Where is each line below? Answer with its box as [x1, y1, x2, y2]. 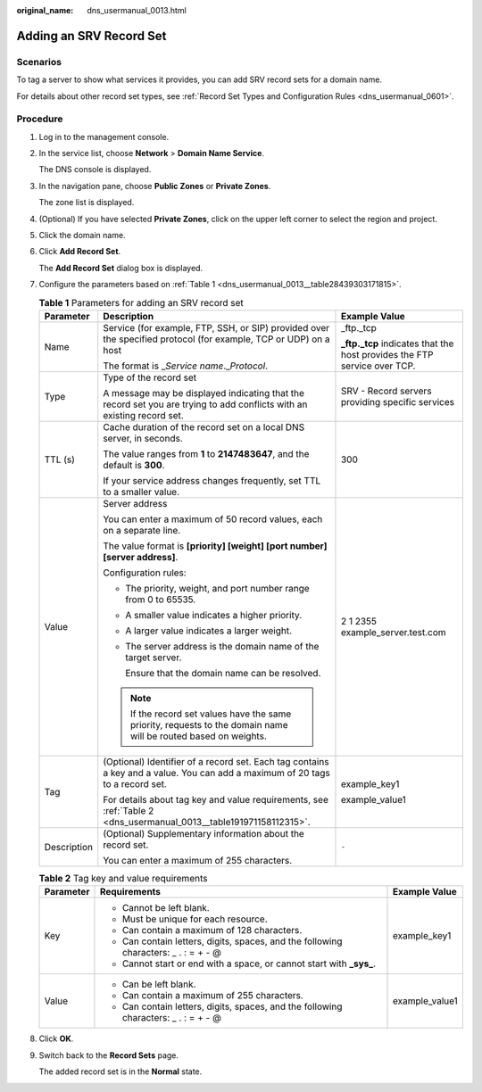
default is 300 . [103, 459, 165, 471]
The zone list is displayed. [38, 197, 135, 208]
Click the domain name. [38, 230, 126, 241]
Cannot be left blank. [121, 902, 210, 914]
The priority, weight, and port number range [125, 582, 310, 594]
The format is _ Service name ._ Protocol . [103, 360, 268, 372]
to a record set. [103, 777, 167, 790]
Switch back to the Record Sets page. [38, 1049, 179, 1061]
